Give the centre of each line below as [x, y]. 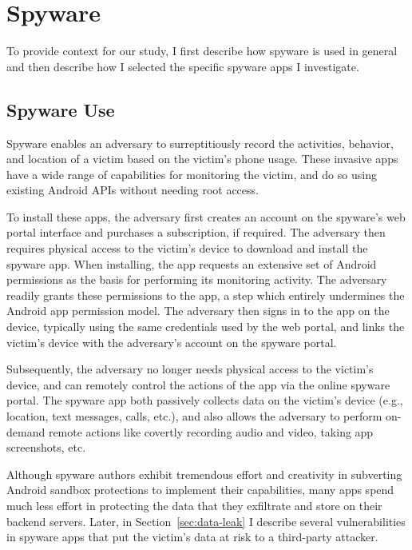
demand [26, 431]
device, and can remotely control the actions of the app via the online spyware [198, 384]
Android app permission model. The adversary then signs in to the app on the [198, 311]
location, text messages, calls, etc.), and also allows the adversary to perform [194, 416]
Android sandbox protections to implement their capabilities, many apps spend [200, 490]
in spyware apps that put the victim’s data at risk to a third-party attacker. [192, 537]
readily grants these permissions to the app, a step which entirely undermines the [206, 295]
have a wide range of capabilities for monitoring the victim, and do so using [192, 174]
